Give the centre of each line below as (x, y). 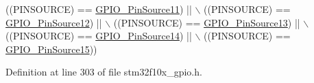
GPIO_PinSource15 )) (51, 49)
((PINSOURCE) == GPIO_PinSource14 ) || (99, 36)
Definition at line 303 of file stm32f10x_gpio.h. (104, 72)
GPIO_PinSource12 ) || (54, 22)
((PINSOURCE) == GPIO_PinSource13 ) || (207, 22)
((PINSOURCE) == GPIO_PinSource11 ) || (99, 9)
